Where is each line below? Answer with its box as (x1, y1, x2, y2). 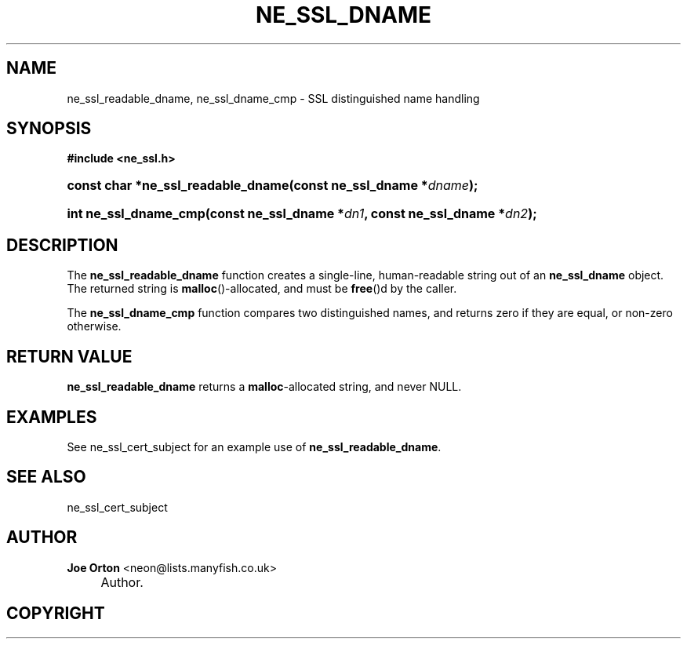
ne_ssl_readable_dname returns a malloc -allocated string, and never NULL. (67, 380, 462, 394)
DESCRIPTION (6, 235, 118, 255)
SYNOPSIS (6, 118, 92, 139)
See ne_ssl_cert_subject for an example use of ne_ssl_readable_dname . (67, 439, 442, 454)
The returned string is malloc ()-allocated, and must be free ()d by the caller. (67, 282, 457, 296)
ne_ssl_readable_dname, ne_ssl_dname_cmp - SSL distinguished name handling (67, 91, 480, 105)
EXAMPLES (6, 406, 97, 427)
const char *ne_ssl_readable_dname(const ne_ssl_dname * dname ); (67, 177, 478, 194)
